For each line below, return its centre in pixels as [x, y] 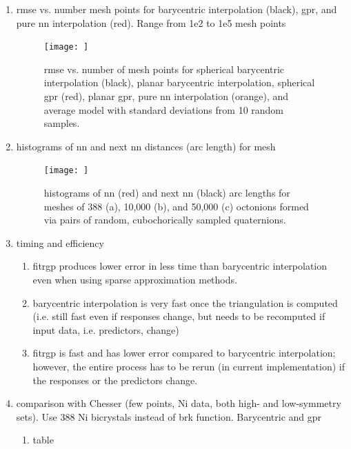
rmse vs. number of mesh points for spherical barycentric [164, 69]
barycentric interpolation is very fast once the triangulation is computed [185, 302]
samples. [62, 123]
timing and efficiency [60, 242]
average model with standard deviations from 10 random [164, 109]
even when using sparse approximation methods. [135, 280]
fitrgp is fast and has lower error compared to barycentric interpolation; [184, 353]
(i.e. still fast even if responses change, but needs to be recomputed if [179, 316]
